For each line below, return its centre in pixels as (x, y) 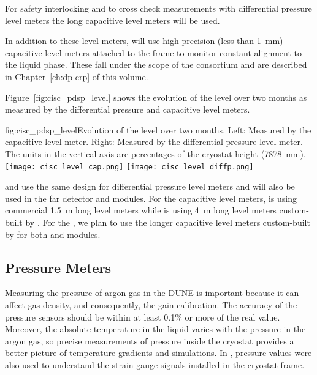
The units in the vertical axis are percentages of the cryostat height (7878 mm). (155, 153)
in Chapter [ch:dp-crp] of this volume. (77, 76)
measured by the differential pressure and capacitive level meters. (128, 109)
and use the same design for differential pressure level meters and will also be (150, 186)
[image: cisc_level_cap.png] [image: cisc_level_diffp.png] (129, 167)
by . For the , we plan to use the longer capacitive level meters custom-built (168, 222)
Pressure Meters (58, 267)
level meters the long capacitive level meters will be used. (113, 20)
